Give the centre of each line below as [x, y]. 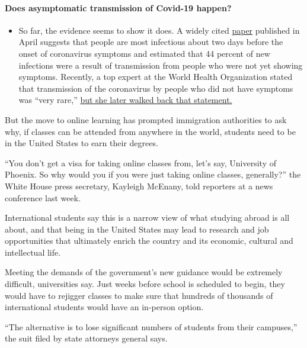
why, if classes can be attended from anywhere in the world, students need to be [150, 131]
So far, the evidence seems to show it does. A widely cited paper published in [159, 30]
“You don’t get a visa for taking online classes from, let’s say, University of [140, 162]
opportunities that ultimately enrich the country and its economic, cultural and [149, 241]
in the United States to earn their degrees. [81, 143]
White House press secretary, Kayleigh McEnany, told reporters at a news [139, 186]
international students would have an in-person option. [104, 307]
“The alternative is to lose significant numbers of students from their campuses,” [151, 326]
